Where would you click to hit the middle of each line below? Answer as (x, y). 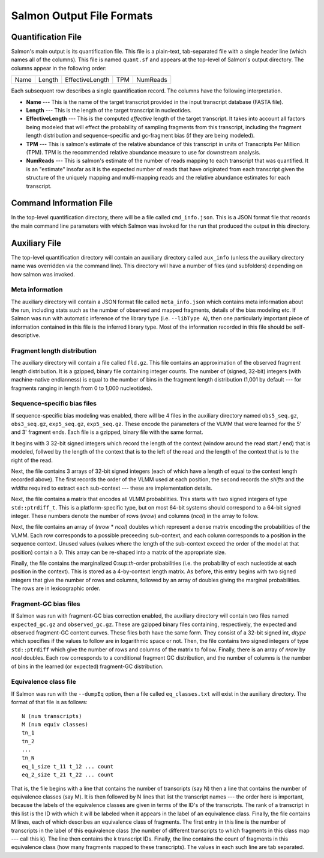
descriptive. (26, 335)
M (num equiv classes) (55, 724)
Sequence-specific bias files (54, 404)
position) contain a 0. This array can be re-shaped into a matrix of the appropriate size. (118, 552)
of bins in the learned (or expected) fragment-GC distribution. (87, 666)
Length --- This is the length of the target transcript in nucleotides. (109, 111)
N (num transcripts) (52, 716)
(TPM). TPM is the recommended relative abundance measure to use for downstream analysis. (143, 152)
